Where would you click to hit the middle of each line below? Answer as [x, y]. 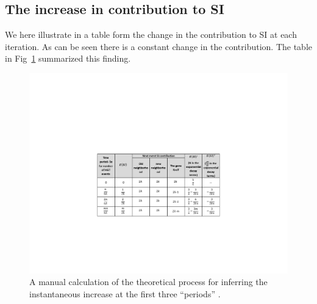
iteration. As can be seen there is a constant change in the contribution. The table [159, 46]
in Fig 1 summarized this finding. [68, 58]
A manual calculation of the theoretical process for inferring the [148, 282]
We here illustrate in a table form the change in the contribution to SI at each [151, 34]
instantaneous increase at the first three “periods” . [125, 293]
